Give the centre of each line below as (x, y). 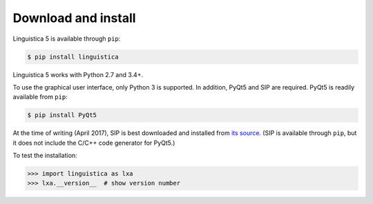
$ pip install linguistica (73, 57)
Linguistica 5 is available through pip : (67, 39)
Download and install (74, 18)
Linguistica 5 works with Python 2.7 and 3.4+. (78, 74)
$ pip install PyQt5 (62, 115)
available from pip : (40, 97)
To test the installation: (45, 156)
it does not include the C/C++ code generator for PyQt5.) (94, 143)
